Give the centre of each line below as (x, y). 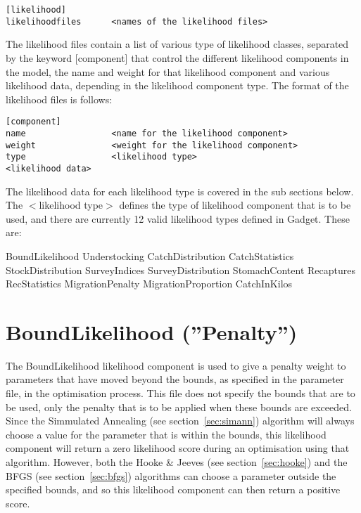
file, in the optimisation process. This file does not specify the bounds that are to (180, 393)
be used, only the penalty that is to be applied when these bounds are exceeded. (179, 407)
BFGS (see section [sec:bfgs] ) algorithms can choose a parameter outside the (171, 475)
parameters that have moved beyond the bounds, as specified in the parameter (175, 379)
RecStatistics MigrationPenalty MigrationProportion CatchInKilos (149, 284)
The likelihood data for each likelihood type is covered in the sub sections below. (180, 191)
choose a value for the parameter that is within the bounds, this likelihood (166, 434)
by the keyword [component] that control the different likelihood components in (177, 57)
